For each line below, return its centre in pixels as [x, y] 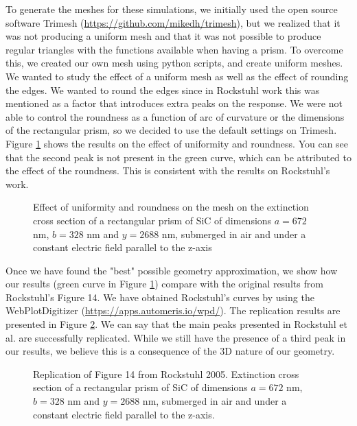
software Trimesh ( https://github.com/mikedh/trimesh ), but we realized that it [173, 22]
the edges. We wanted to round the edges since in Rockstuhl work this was [163, 90]
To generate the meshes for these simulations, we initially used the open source [172, 9]
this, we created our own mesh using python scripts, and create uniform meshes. [174, 63]
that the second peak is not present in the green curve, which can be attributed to [178, 157]
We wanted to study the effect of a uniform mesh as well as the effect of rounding [177, 76]
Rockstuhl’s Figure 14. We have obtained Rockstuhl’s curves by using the [160, 297]
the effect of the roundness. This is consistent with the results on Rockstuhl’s [168, 170]
